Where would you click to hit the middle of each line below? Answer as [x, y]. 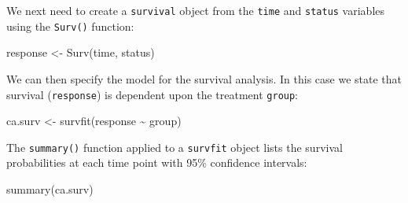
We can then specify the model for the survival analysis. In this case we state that [204, 78]
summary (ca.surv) [50, 189]
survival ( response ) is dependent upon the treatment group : [153, 94]
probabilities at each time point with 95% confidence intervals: [157, 162]
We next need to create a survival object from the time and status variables [196, 10]
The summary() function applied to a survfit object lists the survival [175, 147]
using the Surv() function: [70, 26]
